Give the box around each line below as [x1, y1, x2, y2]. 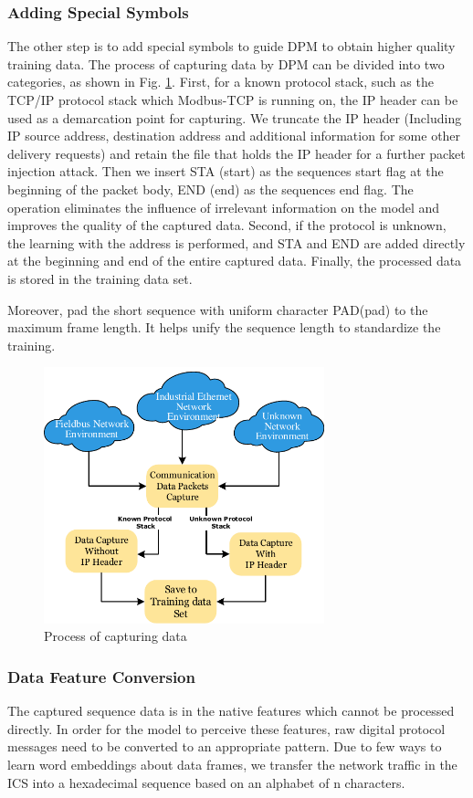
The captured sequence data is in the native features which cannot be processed [7, 701, 455, 720]
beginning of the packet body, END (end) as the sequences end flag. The [7, 179, 414, 198]
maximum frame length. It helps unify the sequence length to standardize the [7, 318, 441, 337]
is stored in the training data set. [7, 268, 193, 288]
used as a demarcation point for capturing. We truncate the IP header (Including [7, 108, 462, 127]
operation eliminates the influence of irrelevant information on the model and [7, 197, 440, 216]
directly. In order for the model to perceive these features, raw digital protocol [7, 719, 446, 738]
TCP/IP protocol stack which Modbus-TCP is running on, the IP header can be [7, 90, 458, 109]
